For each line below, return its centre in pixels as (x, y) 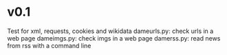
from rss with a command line (49, 45)
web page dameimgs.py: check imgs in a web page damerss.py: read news (114, 38)
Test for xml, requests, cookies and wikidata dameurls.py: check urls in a (110, 31)
